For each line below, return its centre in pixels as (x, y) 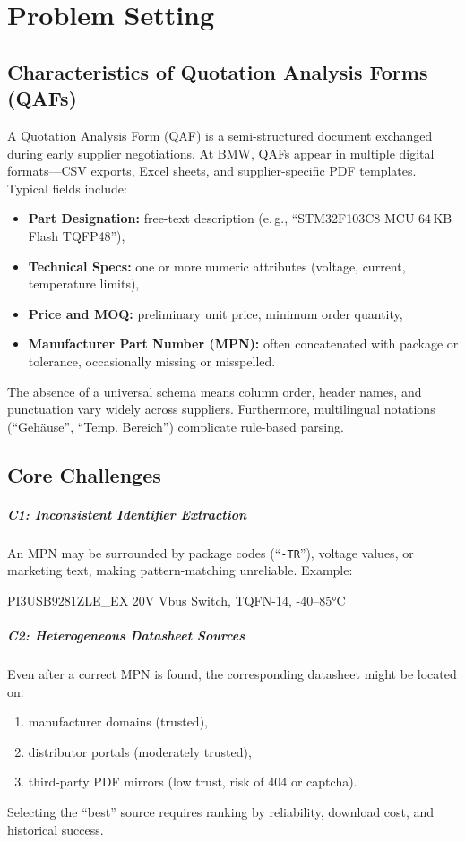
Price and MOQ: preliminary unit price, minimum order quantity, (215, 313)
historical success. (56, 829)
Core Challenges (84, 474)
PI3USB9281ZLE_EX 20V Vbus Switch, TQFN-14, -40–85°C (177, 600)
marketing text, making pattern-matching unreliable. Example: (180, 570)
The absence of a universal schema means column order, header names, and (215, 391)
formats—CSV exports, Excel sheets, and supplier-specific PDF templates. (212, 171)
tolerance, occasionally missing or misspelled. (152, 361)
